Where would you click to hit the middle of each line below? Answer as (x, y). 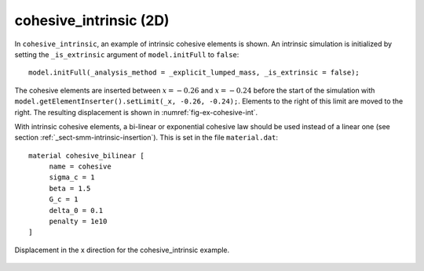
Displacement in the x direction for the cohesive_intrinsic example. (122, 250)
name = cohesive (80, 167)
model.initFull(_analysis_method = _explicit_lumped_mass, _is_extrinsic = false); (194, 73)
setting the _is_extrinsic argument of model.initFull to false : (127, 54)
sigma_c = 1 (72, 177)
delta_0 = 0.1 (76, 210)
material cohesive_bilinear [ (87, 155)
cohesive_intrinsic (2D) (92, 20)
